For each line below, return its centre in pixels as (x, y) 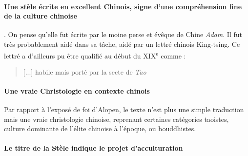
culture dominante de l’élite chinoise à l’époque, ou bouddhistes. (100, 128)
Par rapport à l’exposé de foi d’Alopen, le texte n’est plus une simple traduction (124, 109)
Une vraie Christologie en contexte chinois (77, 91)
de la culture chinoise (41, 16)
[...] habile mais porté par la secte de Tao (85, 71)
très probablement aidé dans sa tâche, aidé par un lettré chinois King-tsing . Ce (122, 44)
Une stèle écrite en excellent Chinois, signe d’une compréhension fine (123, 6)
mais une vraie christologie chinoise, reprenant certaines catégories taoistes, (116, 119)
